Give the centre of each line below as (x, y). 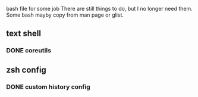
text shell (24, 34)
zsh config (26, 70)
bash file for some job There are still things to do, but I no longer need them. (99, 9)
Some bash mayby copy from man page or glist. (65, 15)
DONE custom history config (48, 87)
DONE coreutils (29, 51)
